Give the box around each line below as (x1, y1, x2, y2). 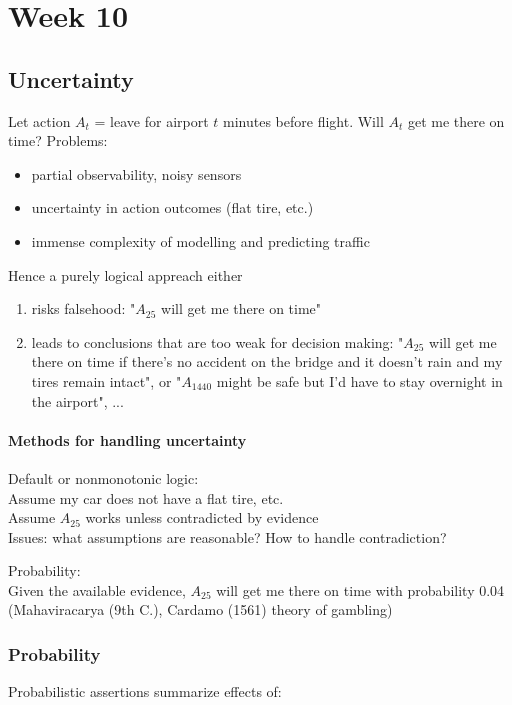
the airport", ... (31, 390, 124, 411)
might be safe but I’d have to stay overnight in (216, 370, 503, 391)
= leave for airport (94, 110, 209, 131)
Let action (8, 110, 71, 131)
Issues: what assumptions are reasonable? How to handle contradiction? (8, 526, 447, 547)
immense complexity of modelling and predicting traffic (31, 230, 370, 251)
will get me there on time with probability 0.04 (216, 579, 505, 600)
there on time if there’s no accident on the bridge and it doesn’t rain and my (31, 351, 503, 372)
